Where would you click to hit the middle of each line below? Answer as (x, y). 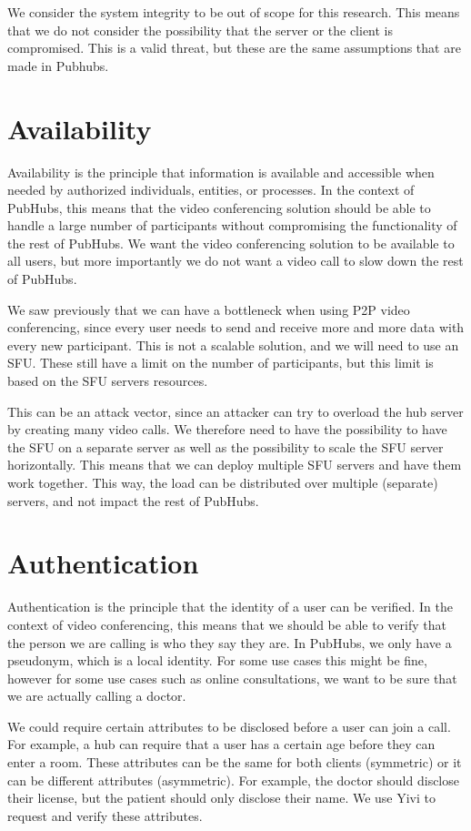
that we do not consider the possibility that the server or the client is (200, 30)
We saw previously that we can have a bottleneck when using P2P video (209, 309)
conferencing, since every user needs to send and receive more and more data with (236, 327)
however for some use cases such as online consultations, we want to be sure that (232, 678)
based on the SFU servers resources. (108, 381)
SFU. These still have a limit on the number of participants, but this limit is (220, 363)
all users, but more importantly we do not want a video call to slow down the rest (235, 261)
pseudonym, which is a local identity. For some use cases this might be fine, (217, 660)
